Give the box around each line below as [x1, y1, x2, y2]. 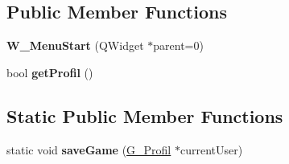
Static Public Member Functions [6, 103, 283, 128]
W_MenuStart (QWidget [6, 37, 144, 54]
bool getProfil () [6, 64, 93, 80]
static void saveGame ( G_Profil [6, 141, 171, 158]
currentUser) [180, 141, 243, 158]
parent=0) [153, 37, 204, 54]
